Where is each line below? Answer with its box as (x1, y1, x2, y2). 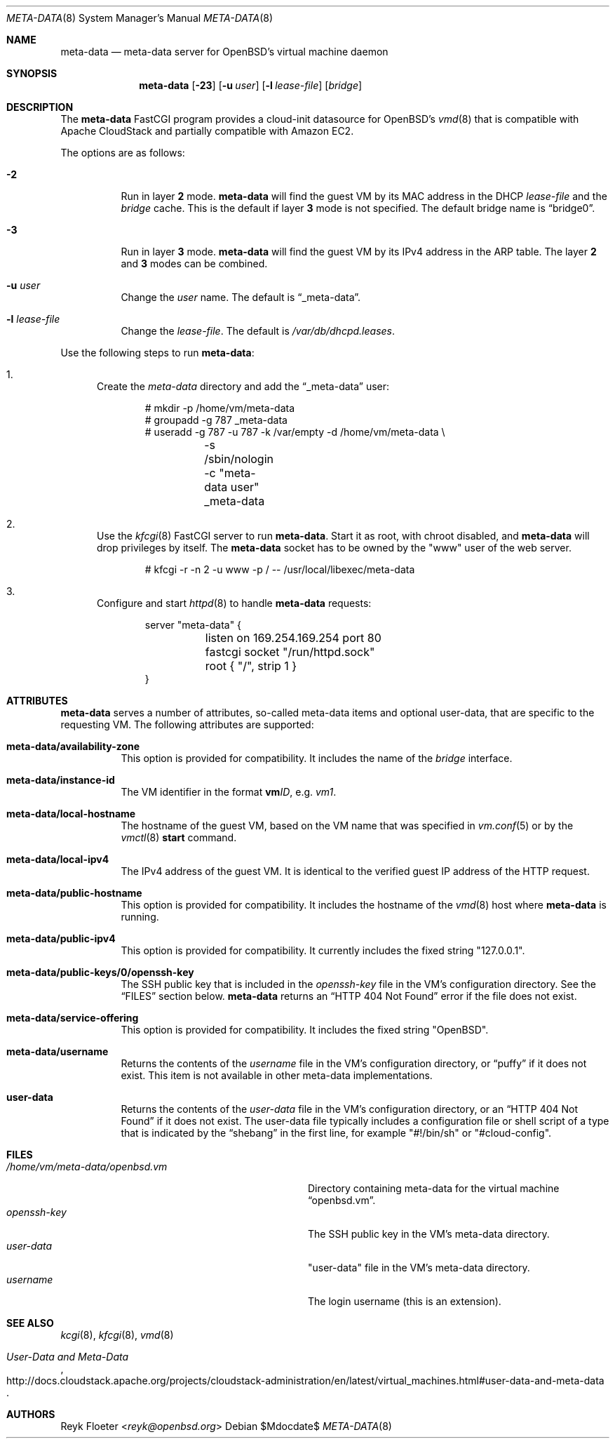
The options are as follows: (60, 147, 185, 159)
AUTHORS (6, 1408, 55, 1420)
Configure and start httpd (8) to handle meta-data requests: (97, 597, 372, 609)
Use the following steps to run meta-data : (60, 347, 255, 359)
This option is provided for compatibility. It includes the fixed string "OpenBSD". (121, 1024, 489, 1036)
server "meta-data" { (144, 619, 242, 631)
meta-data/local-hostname (6, 808, 136, 820)
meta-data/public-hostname (6, 887, 142, 899)
